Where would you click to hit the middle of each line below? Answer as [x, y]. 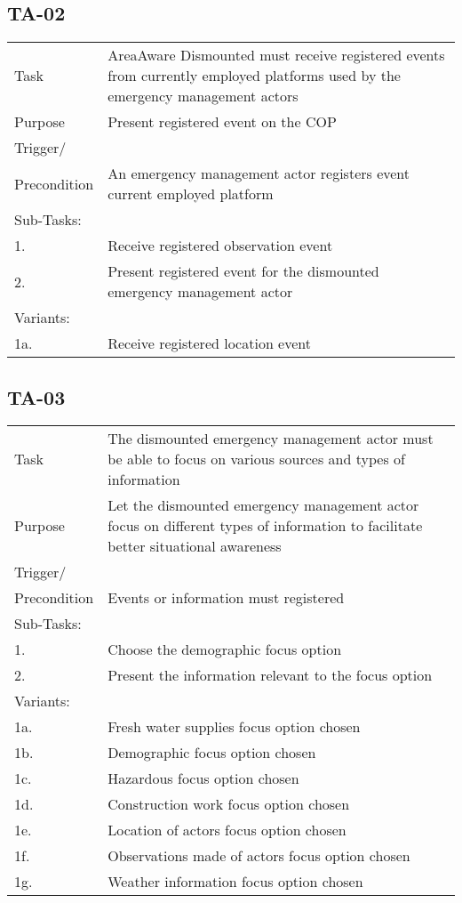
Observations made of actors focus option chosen [259, 856]
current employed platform [191, 194]
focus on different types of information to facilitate [265, 526]
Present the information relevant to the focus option [270, 675]
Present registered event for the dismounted [243, 271]
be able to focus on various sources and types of [256, 459]
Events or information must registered [226, 598]
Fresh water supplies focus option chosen [234, 727]
